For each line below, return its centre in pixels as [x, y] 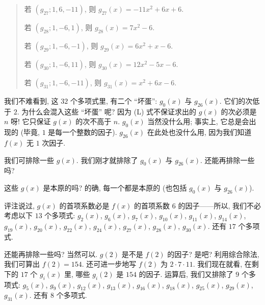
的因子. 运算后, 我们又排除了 [186, 274]
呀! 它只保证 [31, 121]
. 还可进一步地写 [109, 264]
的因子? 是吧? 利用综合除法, [213, 254]
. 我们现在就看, [218, 264]
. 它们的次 [236, 101]
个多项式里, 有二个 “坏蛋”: [114, 101]
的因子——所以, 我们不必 [219, 205]
